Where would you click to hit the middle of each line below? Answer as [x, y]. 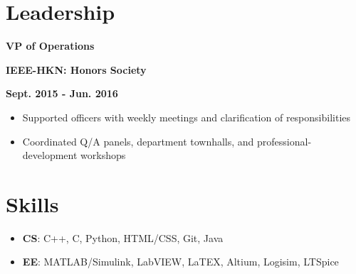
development [50, 155]
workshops [103, 155]
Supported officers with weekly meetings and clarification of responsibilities [187, 117]
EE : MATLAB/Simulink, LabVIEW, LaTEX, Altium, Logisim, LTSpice [180, 262]
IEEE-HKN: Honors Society [76, 69]
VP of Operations [50, 46]
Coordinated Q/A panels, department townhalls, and [138, 141]
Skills [32, 203]
